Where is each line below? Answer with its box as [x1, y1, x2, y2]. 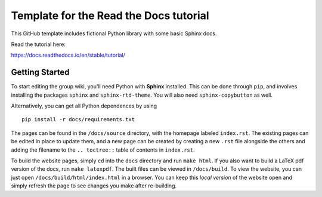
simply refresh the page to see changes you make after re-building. [11, 182, 177, 189]
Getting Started [11, 67, 70, 78]
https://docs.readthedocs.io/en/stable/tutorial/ [11, 51, 125, 59]
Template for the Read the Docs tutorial [11, 9, 209, 22]
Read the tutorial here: [11, 41, 66, 48]
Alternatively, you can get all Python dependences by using [11, 102, 157, 110]
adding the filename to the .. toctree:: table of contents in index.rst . [11, 146, 195, 153]
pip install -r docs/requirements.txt [21, 116, 135, 123]
